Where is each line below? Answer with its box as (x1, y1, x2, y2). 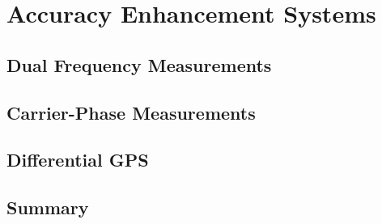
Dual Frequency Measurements (6, 52, 272, 77)
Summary (6, 195, 89, 220)
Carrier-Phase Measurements (6, 99, 256, 125)
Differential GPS (6, 147, 149, 172)
